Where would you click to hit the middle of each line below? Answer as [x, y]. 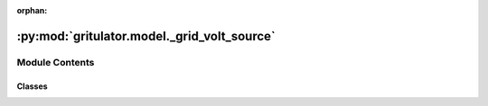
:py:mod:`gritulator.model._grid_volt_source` [146, 36]
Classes [33, 86]
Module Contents [56, 62]
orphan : [32, 10]
